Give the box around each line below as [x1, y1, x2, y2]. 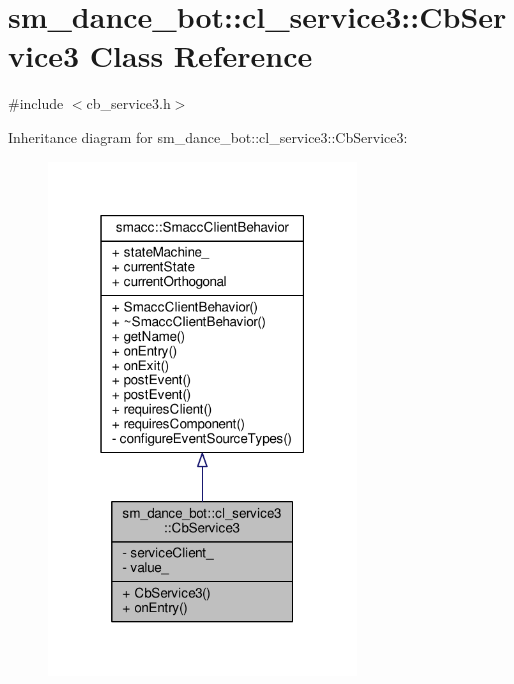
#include [8, 93, 64, 114]
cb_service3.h [86, 93, 171, 114]
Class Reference [89, 35, 313, 76]
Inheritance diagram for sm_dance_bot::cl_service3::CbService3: [8, 126, 408, 147]
